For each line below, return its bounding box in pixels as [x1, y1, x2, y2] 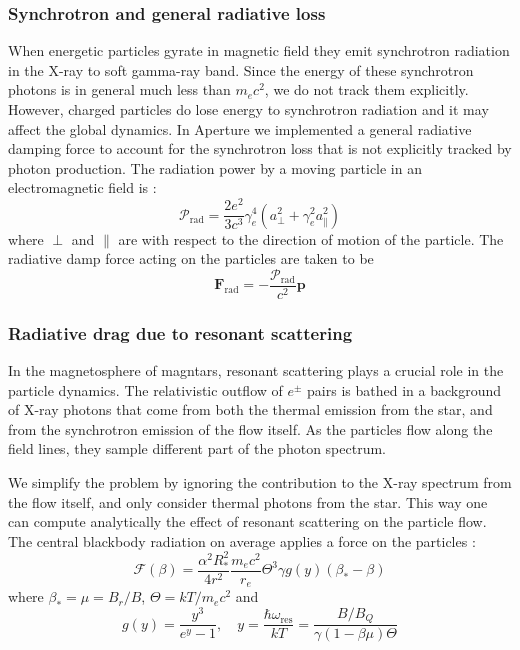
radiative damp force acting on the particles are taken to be [8, 248, 374, 269]
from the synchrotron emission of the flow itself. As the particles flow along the [8, 418, 493, 439]
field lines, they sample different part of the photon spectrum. [8, 438, 386, 459]
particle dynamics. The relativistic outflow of [8, 379, 283, 400]
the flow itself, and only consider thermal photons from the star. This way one [8, 491, 488, 512]
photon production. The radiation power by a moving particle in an [8, 157, 422, 178]
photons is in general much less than [8, 79, 231, 100]
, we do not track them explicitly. [264, 79, 469, 100]
